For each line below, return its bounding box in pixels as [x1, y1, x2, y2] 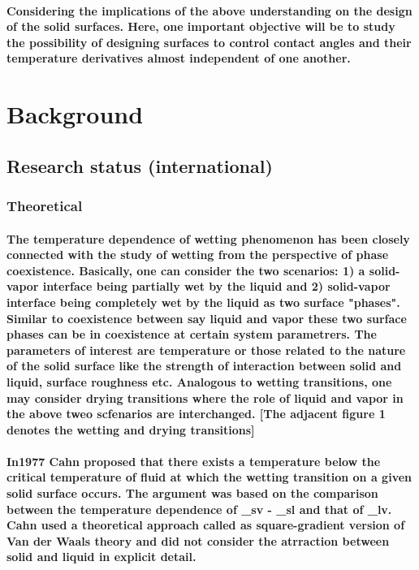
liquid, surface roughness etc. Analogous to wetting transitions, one [6, 373, 392, 390]
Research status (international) [6, 153, 273, 178]
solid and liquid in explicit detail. [6, 548, 197, 565]
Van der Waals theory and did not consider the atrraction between [6, 532, 390, 549]
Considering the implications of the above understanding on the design [6, 2, 413, 19]
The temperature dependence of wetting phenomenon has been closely [6, 230, 410, 247]
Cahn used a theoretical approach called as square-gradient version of [6, 516, 405, 533]
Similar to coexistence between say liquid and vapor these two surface [6, 309, 407, 326]
